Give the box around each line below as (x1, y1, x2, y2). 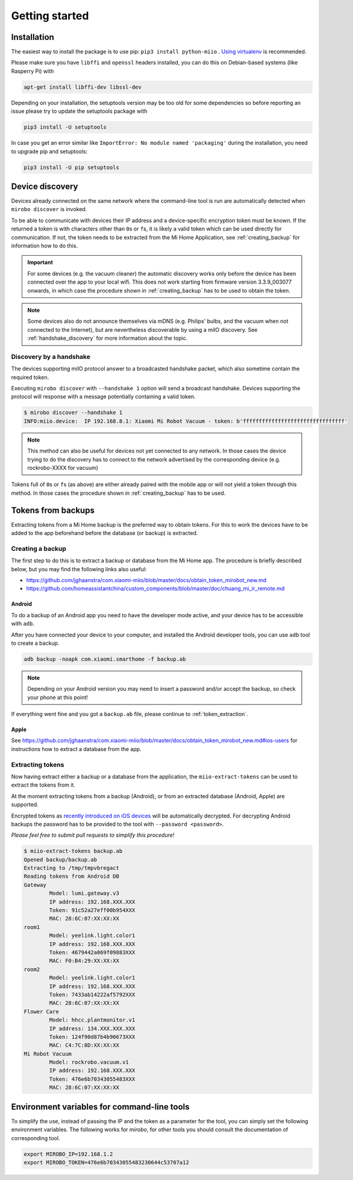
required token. (11, 373, 49, 381)
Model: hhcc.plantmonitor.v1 (49, 1017, 136, 1024)
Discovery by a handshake (11, 352, 90, 361)
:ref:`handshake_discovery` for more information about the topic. (27, 335, 188, 342)
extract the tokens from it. (11, 781, 75, 788)
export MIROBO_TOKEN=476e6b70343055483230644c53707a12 (23, 1159, 189, 1166)
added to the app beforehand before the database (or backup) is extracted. (11, 530, 198, 537)
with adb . (11, 620, 34, 627)
